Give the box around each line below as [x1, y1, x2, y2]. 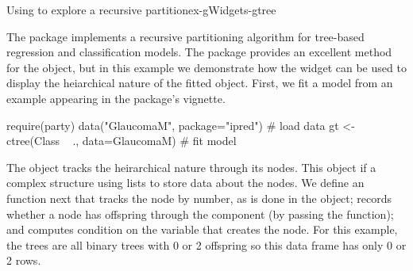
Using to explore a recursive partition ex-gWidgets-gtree [6, 2, 276, 17]
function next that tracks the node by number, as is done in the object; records [6, 189, 392, 206]
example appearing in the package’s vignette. [6, 90, 226, 106]
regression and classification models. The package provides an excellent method [6, 44, 392, 60]
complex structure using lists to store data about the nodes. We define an [6, 174, 365, 191]
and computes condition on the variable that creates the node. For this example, [6, 221, 398, 238]
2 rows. [6, 252, 41, 269]
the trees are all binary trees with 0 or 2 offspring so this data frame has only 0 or [6, 236, 407, 253]
